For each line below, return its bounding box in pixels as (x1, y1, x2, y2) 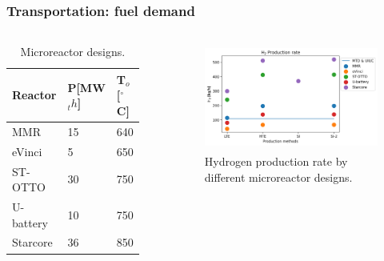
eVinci (12, 143, 42, 159)
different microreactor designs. (204, 168, 353, 185)
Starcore (12, 234, 53, 251)
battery (12, 214, 48, 231)
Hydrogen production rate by (204, 153, 348, 170)
